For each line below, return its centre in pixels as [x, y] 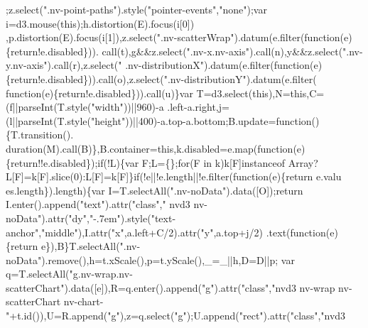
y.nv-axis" [27, 65]
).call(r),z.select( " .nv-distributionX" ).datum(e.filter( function [179, 65]
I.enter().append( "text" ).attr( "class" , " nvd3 [98, 204]
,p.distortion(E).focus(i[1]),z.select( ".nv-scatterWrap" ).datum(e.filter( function [173, 37]
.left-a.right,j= [198, 107]
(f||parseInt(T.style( [49, 107]
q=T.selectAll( [38, 274]
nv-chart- [83, 301]
